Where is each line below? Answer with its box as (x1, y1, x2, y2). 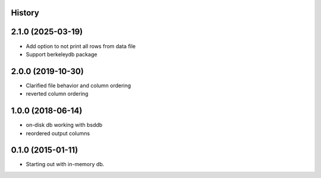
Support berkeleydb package (26, 50, 97, 58)
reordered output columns (26, 129, 90, 136)
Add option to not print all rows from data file (26, 42, 136, 50)
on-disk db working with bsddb (26, 122, 103, 129)
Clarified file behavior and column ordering (26, 82, 131, 89)
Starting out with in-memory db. (26, 161, 105, 168)
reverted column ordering (26, 90, 89, 97)
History (11, 8, 40, 18)
